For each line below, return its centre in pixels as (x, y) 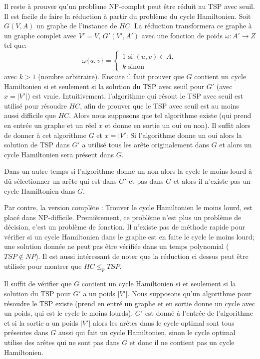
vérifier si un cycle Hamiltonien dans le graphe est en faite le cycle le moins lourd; (129, 236)
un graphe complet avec (40, 35)
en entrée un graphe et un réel (50, 125)
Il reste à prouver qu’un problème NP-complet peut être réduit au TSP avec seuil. (130, 6)
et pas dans (146, 180)
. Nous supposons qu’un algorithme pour (190, 294)
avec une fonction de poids (182, 35)
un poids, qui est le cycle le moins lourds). (69, 313)
